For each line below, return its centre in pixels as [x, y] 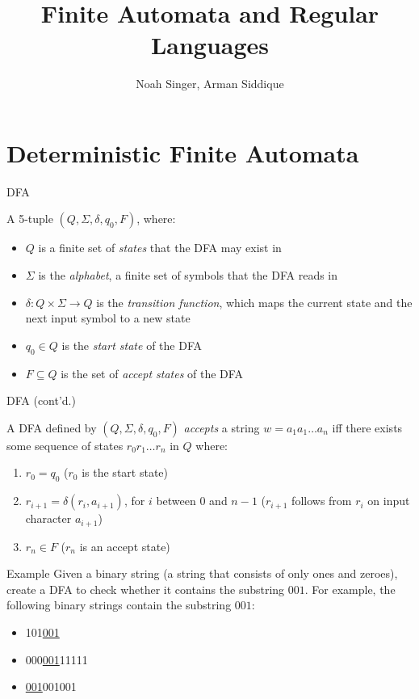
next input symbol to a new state [108, 318]
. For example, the [350, 589]
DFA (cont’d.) [41, 400]
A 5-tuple [30, 219]
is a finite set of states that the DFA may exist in [160, 248]
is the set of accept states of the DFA [152, 373]
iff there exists [367, 427]
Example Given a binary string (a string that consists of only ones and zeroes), [202, 573]
